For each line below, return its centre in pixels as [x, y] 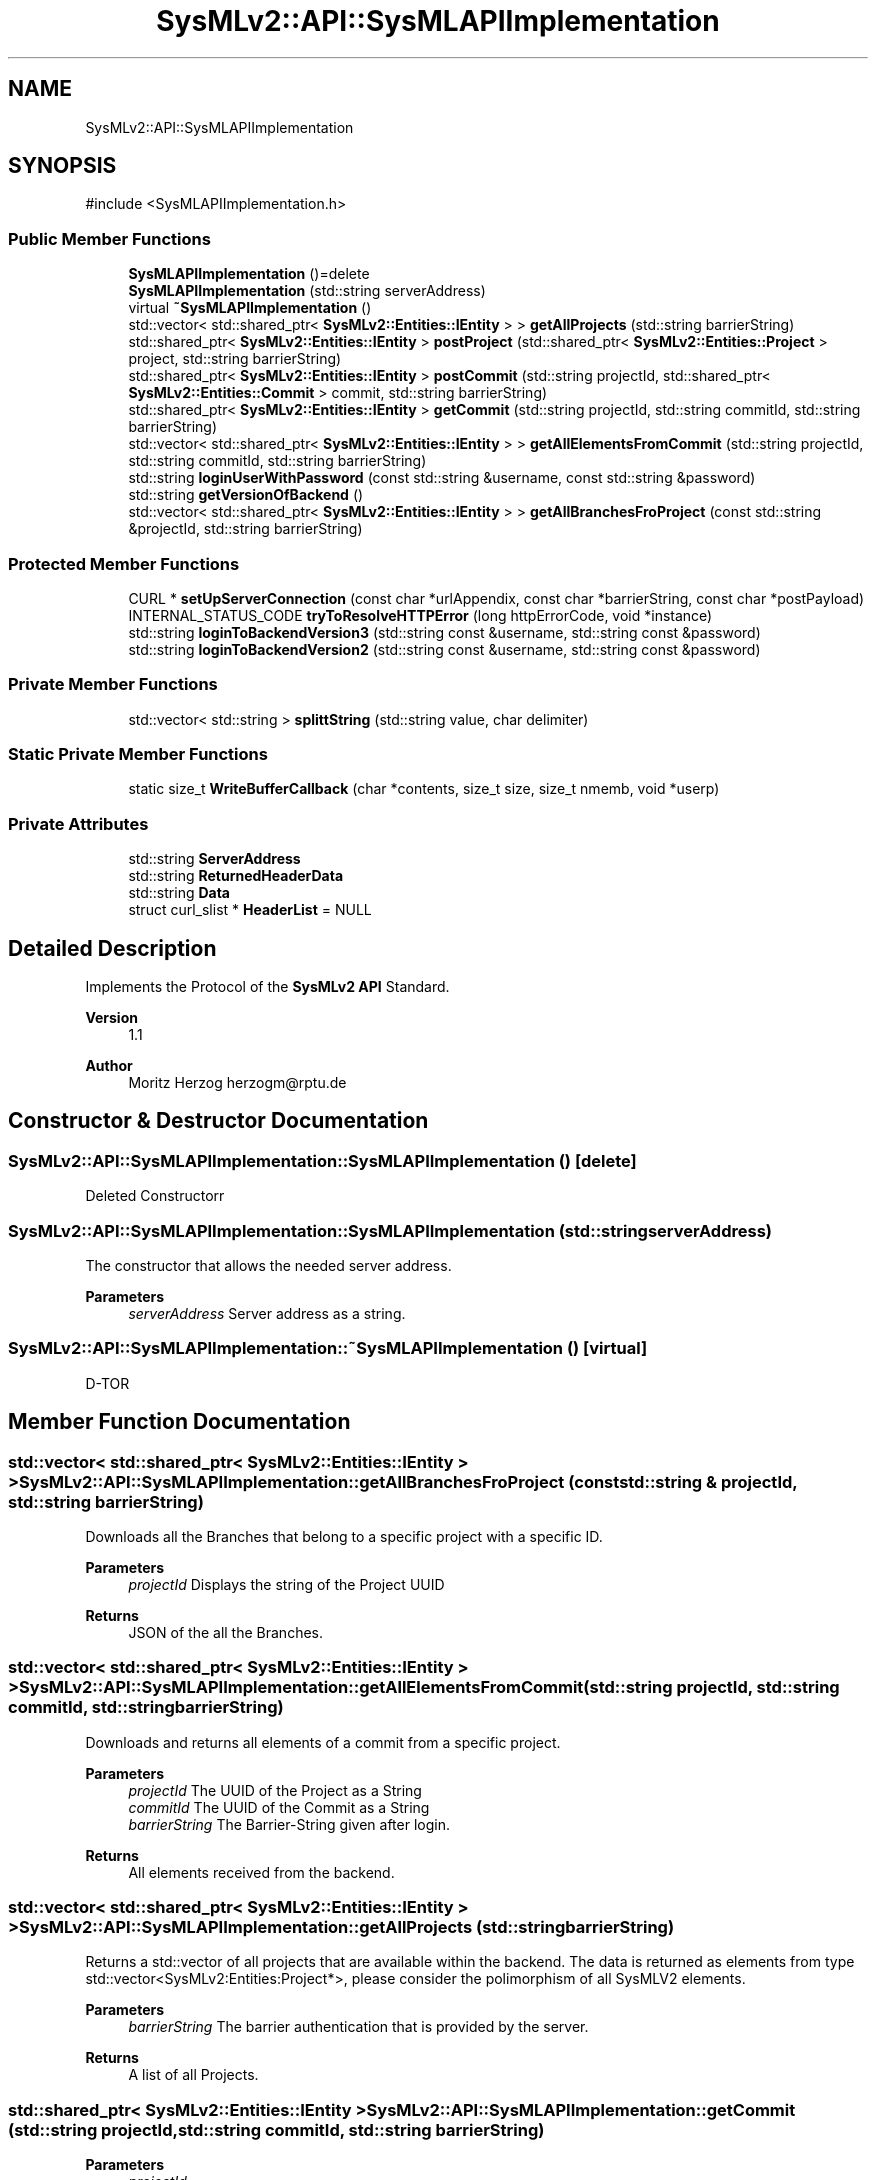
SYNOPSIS [62, 166]
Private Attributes [78, 823]
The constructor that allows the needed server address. [268, 1265]
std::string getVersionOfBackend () [246, 495]
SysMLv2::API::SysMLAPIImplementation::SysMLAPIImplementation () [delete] [322, 1160]
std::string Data [179, 893]
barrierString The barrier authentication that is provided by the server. [358, 2027]
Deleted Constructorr [155, 1196]
